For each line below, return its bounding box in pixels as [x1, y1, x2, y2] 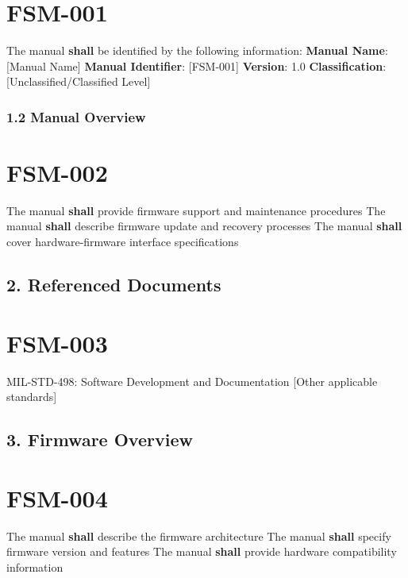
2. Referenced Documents [6, 272, 221, 297]
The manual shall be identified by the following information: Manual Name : [6, 42, 388, 59]
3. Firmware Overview [6, 427, 193, 452]
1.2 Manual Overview [6, 106, 146, 126]
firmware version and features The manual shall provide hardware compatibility [6, 543, 397, 560]
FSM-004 [6, 481, 108, 514]
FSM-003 [6, 326, 108, 359]
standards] [6, 388, 57, 405]
